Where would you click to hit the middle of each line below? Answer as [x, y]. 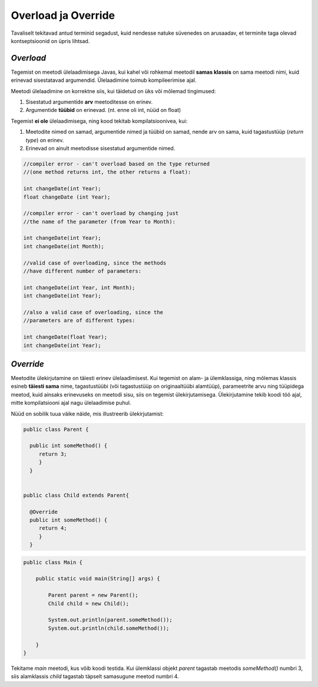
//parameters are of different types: [79, 321]
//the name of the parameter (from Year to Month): [100, 222]
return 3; [53, 454]
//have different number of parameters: [82, 271]
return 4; [53, 528]
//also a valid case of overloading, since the [93, 312]
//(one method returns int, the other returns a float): [107, 172]
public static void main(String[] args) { [98, 579]
